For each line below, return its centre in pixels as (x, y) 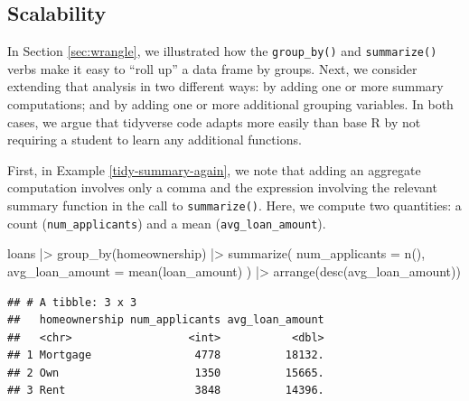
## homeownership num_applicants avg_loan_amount (166, 320)
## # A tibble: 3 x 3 (72, 302)
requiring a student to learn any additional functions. (155, 140)
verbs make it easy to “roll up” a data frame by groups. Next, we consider (212, 68)
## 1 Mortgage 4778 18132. (166, 355)
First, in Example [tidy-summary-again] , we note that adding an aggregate (214, 169)
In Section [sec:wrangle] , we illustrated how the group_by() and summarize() (222, 51)
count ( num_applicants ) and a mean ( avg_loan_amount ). (167, 223)
